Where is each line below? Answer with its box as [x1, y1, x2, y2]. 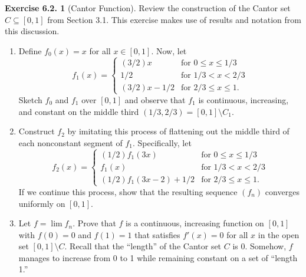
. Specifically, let [132, 136, 192, 149]
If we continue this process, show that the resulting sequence [18, 185, 238, 197]
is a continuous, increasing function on [126, 217, 264, 229]
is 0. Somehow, [232, 240, 287, 252]
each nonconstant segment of [18, 136, 123, 149]
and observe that [124, 93, 186, 105]
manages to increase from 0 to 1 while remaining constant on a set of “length [18, 251, 298, 263]
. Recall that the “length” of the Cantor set [64, 240, 222, 252]
